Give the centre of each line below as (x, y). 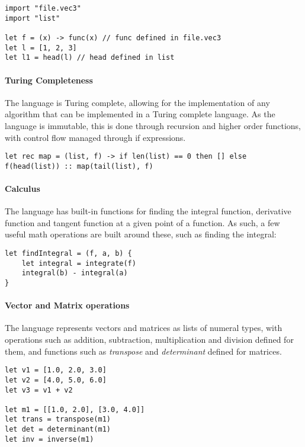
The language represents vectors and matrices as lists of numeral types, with (144, 328)
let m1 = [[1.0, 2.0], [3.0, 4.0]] (75, 409)
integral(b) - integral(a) (75, 273)
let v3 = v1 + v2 (39, 390)
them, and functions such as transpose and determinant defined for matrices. (143, 351)
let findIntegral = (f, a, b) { (68, 253)
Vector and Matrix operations (67, 305)
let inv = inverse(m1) (49, 439)
